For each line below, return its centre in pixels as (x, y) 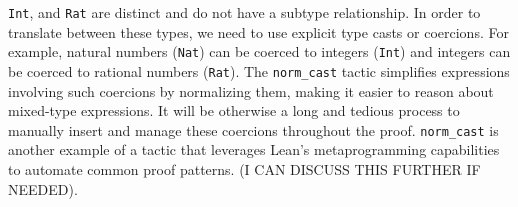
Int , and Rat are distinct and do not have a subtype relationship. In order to (244, 12)
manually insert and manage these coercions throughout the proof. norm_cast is (253, 129)
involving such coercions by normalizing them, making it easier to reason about (251, 90)
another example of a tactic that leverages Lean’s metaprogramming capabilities (254, 149)
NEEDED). (43, 188)
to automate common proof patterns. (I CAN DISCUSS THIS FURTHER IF (244, 169)
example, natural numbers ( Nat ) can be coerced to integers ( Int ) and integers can (259, 51)
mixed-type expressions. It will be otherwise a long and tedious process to (234, 110)
